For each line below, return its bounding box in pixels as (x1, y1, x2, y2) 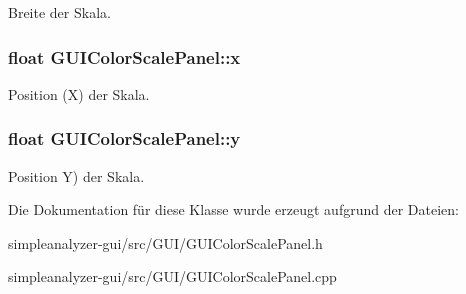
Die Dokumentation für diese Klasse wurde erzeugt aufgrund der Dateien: (8, 199, 459, 220)
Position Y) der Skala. (8, 165, 145, 186)
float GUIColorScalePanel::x (8, 44, 241, 69)
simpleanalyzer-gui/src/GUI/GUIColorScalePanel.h (8, 232, 323, 253)
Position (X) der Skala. (8, 83, 150, 104)
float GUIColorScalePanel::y (8, 126, 241, 151)
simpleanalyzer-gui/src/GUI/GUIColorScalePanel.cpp (8, 266, 337, 287)
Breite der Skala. (8, 2, 111, 22)
